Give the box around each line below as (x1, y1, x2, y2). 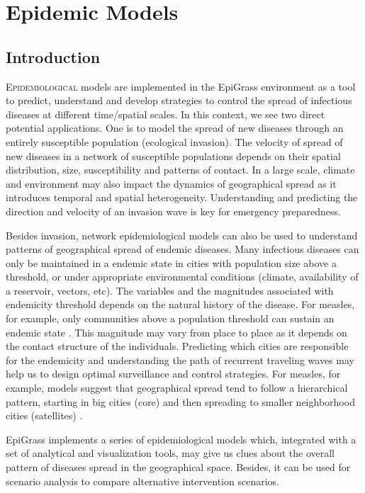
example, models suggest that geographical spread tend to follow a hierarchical (6, 380, 348, 395)
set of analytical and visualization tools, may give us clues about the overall (6, 446, 335, 460)
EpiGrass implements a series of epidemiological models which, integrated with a (6, 431, 356, 446)
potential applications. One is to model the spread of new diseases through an (6, 120, 344, 135)
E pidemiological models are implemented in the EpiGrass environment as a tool (6, 79, 356, 93)
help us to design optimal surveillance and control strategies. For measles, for (6, 366, 341, 381)
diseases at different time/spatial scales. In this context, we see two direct (6, 106, 325, 121)
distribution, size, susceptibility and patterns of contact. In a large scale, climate (6, 162, 355, 177)
